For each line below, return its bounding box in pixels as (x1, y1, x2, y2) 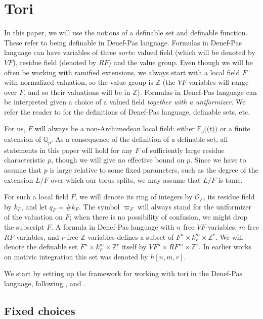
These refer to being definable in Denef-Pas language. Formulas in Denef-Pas (4, 37, 242, 47)
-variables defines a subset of (85, 231, 174, 242)
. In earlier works (198, 241, 251, 252)
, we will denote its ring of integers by (75, 191, 193, 202)
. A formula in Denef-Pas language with (51, 222, 174, 232)
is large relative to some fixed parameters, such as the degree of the (50, 164, 258, 175)
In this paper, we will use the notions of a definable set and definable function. (4, 27, 248, 38)
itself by (121, 241, 147, 252)
